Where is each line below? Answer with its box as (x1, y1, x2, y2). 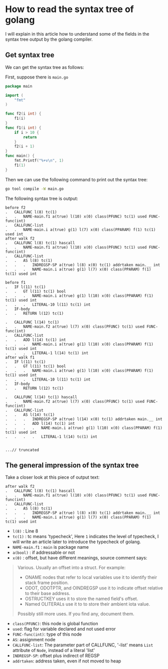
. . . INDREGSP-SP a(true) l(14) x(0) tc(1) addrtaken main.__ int (5, 416, 163, 421)
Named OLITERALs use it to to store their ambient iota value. (25, 601, 150, 607)
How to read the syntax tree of (5, 4, 134, 15)
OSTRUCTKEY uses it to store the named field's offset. (25, 596, 138, 602)
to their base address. (25, 590, 71, 597)
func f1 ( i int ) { (5, 125, 42, 130)
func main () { (5, 154, 35, 159)
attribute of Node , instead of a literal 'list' (12, 647, 95, 653)
